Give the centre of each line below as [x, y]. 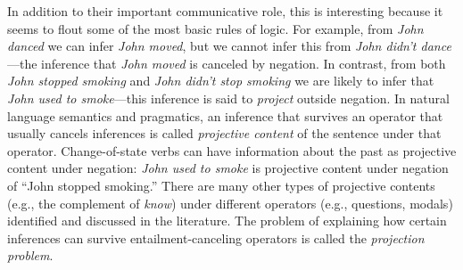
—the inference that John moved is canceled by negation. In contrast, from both [227, 63]
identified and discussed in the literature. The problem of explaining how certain [227, 221]
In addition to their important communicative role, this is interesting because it [225, 11]
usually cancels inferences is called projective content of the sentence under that [224, 133]
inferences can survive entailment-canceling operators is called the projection [216, 237]
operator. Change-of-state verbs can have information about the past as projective [232, 150]
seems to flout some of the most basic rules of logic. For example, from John [215, 28]
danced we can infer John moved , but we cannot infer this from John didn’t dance [229, 46]
